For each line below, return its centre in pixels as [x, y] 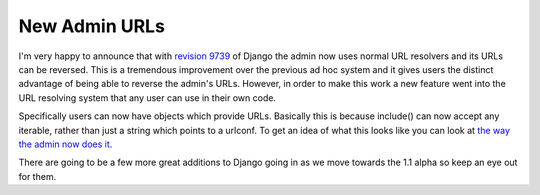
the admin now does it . [65, 144]
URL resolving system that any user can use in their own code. [147, 97]
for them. [37, 176]
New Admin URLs [91, 26]
